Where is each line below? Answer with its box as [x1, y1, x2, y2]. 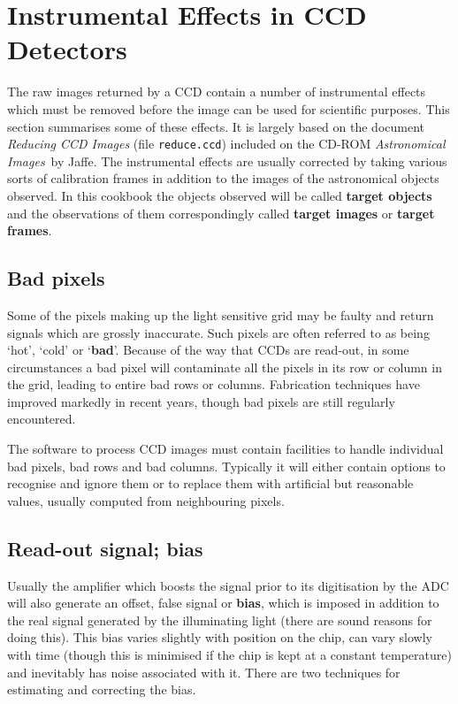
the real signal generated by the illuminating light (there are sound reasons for [7, 610, 432, 629]
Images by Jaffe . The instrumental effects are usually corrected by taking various [7, 151, 447, 170]
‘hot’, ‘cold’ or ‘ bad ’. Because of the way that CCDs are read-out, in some [7, 341, 409, 359]
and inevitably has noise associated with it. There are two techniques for [7, 662, 401, 681]
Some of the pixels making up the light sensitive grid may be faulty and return [7, 305, 434, 324]
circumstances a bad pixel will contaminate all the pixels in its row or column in [7, 357, 442, 376]
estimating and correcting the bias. [7, 680, 196, 699]
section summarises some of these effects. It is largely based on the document [7, 117, 424, 135]
